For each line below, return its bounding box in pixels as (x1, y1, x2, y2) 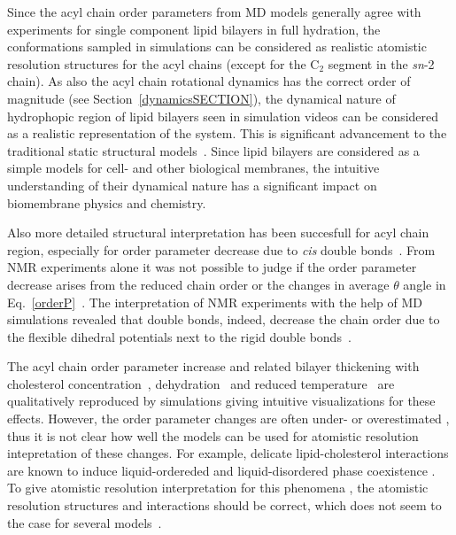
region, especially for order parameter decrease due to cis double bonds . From (7, 240, 436, 259)
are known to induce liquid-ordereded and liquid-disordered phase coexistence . (7, 461, 436, 479)
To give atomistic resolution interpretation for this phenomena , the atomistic (7, 478, 429, 497)
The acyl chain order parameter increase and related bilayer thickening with (7, 357, 420, 376)
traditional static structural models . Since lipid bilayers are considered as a (7, 141, 420, 159)
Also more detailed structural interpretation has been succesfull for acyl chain (7, 223, 429, 242)
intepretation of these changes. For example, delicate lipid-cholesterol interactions (7, 444, 449, 462)
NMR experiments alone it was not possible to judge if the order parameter (7, 258, 417, 276)
